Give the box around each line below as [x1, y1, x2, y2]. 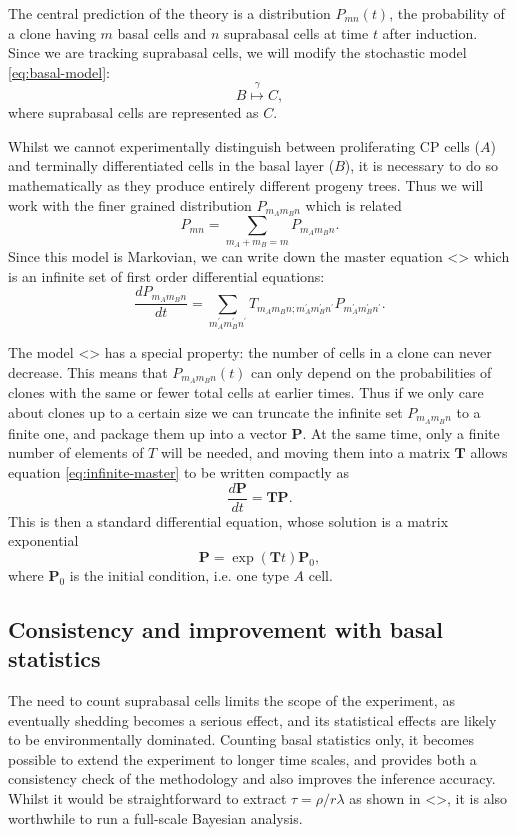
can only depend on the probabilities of [251, 361, 492, 382]
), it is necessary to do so [344, 155, 498, 176]
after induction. [382, 22, 478, 43]
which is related [305, 194, 402, 215]
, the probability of [389, 3, 505, 23]
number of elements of [8, 442, 144, 463]
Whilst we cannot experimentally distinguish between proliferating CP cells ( [8, 135, 480, 156]
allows [470, 442, 508, 463]
